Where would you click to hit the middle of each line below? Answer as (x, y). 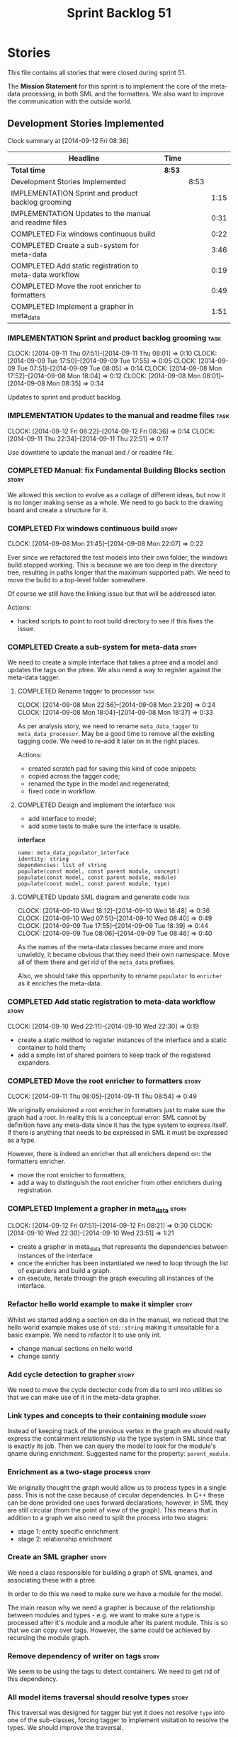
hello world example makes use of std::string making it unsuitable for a (113, 1327)
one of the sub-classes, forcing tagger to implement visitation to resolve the (118, 1720)
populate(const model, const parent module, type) (94, 884)
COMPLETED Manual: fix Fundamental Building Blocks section (117, 470)
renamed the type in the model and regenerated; (99, 783)
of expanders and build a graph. (64, 1271)
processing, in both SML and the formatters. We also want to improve (123, 94)
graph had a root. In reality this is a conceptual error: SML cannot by (107, 1118)
